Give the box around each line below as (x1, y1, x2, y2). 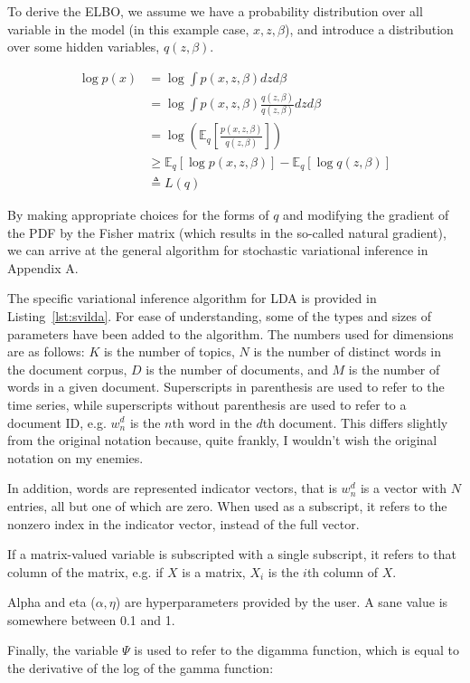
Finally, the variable (7, 640, 118, 659)
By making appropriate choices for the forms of (7, 205, 269, 224)
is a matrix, (182, 562, 246, 581)
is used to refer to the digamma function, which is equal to (134, 640, 459, 659)
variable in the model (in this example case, (7, 19, 249, 38)
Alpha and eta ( (7, 593, 96, 612)
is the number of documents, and (146, 359, 328, 378)
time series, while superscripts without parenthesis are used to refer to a (7, 394, 407, 413)
